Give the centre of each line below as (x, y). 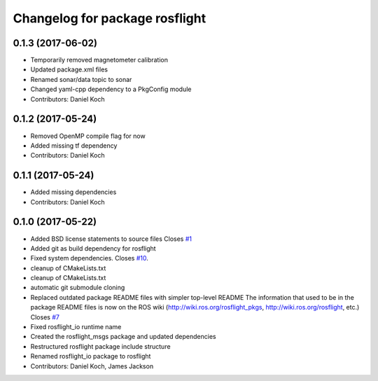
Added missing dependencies (73, 192)
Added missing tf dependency (74, 145)
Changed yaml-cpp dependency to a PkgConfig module (111, 89)
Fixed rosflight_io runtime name (76, 327)
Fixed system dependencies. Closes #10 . (89, 258)
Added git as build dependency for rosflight (93, 248)
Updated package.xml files (69, 69)
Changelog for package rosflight (110, 18)
